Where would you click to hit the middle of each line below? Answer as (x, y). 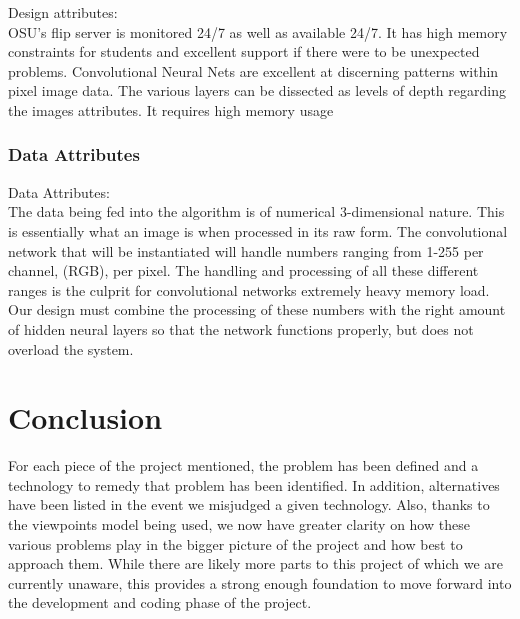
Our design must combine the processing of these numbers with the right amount (257, 309)
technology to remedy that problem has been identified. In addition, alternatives (254, 484)
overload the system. (71, 348)
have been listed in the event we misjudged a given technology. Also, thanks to (249, 504)
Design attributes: (63, 12)
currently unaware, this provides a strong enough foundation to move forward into (260, 582)
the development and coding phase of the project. (160, 602)
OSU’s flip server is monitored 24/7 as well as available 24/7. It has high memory (258, 31)
